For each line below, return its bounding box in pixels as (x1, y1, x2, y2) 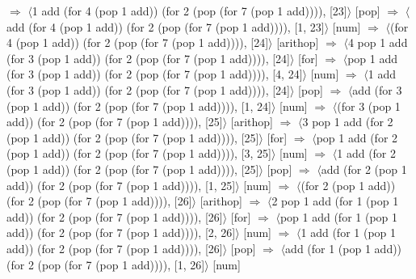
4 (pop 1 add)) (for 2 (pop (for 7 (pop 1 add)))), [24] (6, 34, 269, 51)
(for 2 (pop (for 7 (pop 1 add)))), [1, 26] (6, 256, 205, 273)
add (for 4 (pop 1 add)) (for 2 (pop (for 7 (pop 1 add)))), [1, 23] (6, 18, 325, 35)
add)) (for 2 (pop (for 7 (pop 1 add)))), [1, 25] (6, 176, 236, 193)
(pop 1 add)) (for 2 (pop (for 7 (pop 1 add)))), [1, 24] (6, 97, 271, 114)
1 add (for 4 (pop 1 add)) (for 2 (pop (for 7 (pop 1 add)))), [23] (32, 2, 347, 19)
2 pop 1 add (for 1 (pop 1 (271, 192, 399, 209)
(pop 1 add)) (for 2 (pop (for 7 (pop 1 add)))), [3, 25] (6, 145, 271, 162)
